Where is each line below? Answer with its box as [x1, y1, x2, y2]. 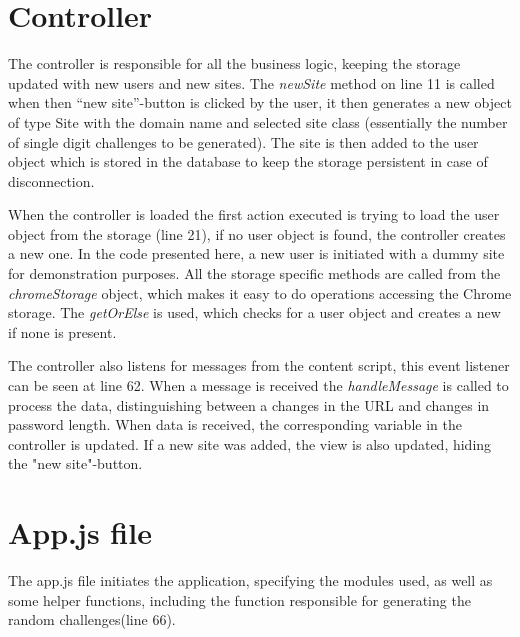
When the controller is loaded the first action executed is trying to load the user [8, 204, 500, 225]
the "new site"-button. [8, 453, 143, 474]
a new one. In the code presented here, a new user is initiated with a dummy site [8, 243, 505, 264]
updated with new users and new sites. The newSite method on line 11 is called [8, 72, 495, 93]
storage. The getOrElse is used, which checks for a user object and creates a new [8, 302, 501, 323]
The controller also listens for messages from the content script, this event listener [8, 355, 510, 376]
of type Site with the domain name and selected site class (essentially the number [8, 111, 508, 132]
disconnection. [8, 170, 95, 191]
